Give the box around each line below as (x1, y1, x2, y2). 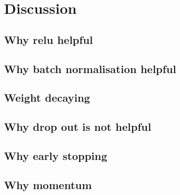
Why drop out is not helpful (4, 119, 151, 134)
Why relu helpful (4, 32, 93, 47)
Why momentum (4, 177, 92, 192)
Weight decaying (4, 90, 90, 105)
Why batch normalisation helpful (4, 61, 177, 76)
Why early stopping (4, 148, 107, 163)
